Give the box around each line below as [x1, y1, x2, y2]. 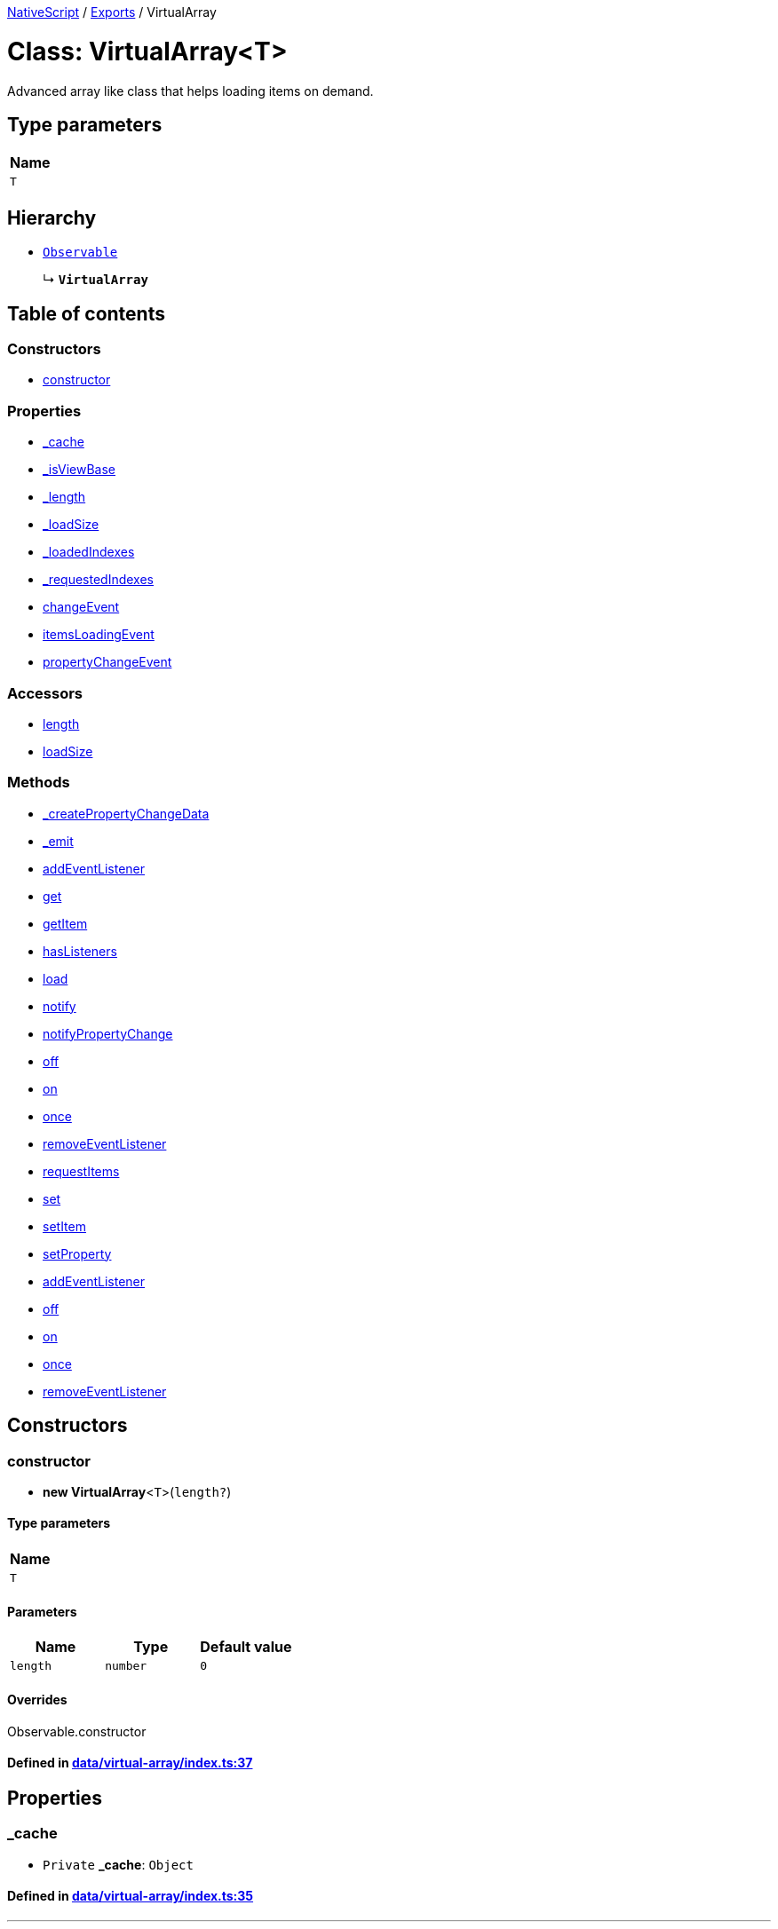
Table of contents [7, 302, 165, 325]
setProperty [43, 1245, 112, 1261]
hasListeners [43, 943, 117, 959]
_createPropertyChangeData [43, 805, 210, 821]
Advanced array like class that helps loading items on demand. [7, 83, 374, 99]
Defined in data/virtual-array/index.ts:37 [7, 1755, 253, 1771]
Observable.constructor [7, 1723, 147, 1739]
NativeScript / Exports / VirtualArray [7, 4, 217, 20]
